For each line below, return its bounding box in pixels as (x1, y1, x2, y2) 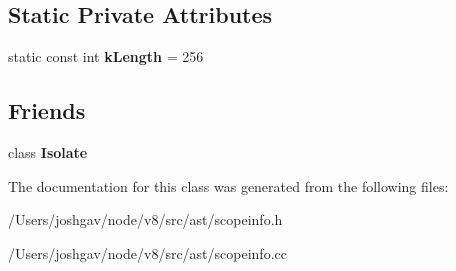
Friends (8, 95, 86, 126)
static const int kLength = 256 (8, 46, 204, 67)
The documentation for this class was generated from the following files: (8, 175, 449, 196)
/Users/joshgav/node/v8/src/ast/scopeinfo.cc (8, 242, 287, 263)
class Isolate (8, 142, 88, 162)
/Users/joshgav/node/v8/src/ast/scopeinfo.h (8, 209, 283, 230)
